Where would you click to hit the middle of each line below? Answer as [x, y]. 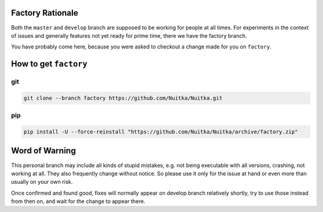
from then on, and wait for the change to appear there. [78, 201]
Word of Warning [43, 151]
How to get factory [49, 64]
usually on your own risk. [42, 182]
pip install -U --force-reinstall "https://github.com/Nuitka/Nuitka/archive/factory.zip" [161, 132]
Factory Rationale [45, 13]
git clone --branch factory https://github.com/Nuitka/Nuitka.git [123, 98]
